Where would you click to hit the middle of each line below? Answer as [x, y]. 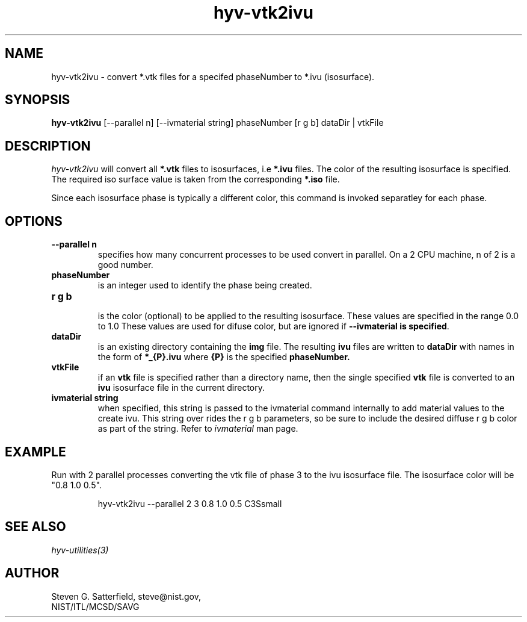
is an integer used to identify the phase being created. [205, 285]
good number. [125, 265]
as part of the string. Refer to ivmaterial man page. [198, 429]
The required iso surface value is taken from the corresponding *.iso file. [196, 179]
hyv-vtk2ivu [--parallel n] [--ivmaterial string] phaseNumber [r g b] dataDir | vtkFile [217, 123]
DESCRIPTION [48, 146]
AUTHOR [32, 573]
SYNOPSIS [38, 100]
